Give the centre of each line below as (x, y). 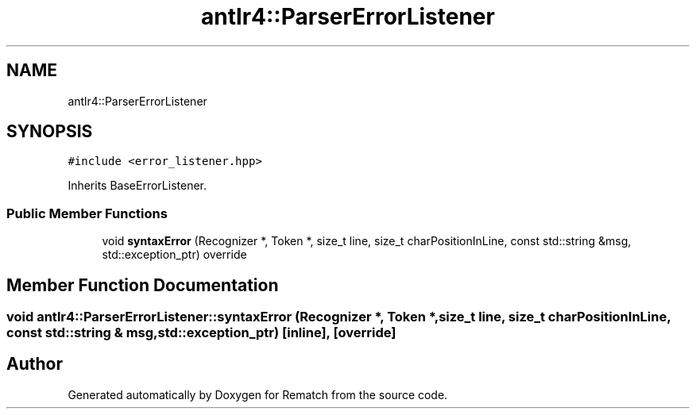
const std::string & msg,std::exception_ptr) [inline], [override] (201, 333)
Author (35, 364)
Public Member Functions (87, 213)
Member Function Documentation (143, 285)
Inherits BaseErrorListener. (137, 186)
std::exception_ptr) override (174, 255)
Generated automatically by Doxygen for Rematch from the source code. (258, 394)
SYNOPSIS (50, 132)
